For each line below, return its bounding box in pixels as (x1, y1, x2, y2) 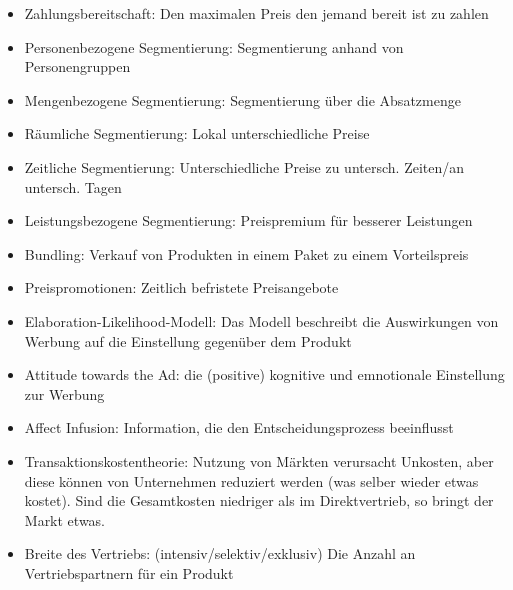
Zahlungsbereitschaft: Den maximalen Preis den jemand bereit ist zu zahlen (24, 3, 489, 23)
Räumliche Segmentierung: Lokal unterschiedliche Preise (24, 123, 370, 144)
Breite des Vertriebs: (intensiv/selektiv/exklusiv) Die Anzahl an (24, 543, 416, 564)
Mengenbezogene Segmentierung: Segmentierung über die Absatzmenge (24, 89, 461, 110)
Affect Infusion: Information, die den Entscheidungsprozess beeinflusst (24, 417, 454, 438)
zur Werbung (24, 383, 105, 404)
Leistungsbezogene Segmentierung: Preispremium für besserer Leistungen (24, 210, 473, 231)
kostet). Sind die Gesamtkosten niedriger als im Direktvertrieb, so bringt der (24, 490, 494, 511)
